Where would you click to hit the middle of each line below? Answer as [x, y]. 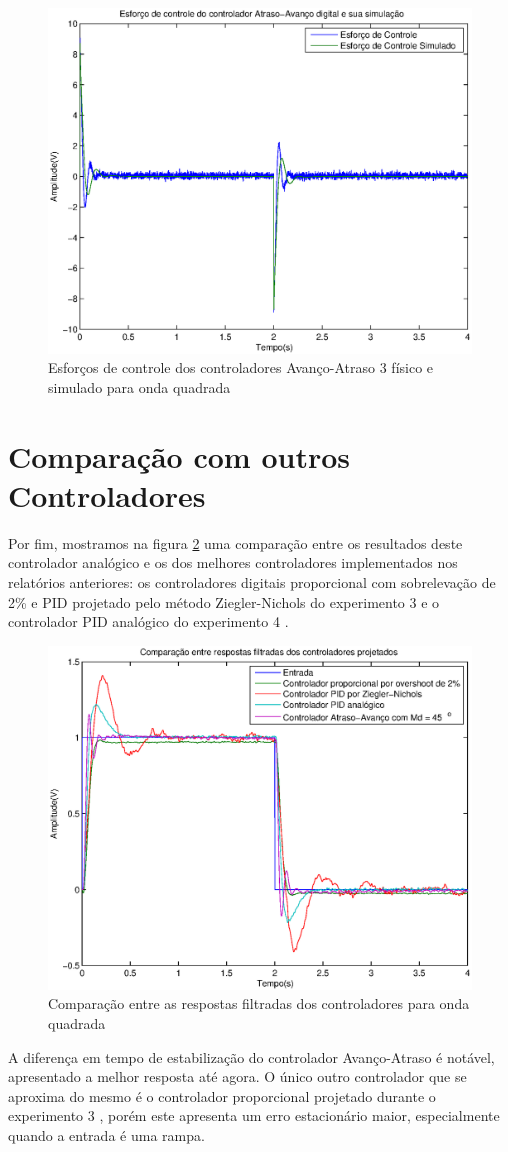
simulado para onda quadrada [139, 386]
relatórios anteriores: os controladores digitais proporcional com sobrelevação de [252, 582]
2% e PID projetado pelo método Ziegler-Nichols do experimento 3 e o [224, 601]
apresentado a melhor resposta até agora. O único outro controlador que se [237, 1076]
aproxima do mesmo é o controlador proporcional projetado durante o [222, 1095]
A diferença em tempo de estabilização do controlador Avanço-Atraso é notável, [251, 1056]
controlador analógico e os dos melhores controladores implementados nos [233, 562]
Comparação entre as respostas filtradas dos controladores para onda [259, 1003]
